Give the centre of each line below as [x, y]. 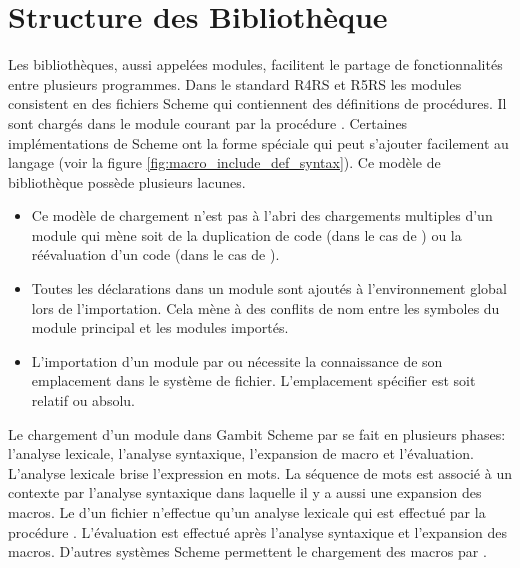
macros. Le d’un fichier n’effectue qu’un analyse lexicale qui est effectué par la [247, 512]
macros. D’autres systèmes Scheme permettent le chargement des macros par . [247, 551]
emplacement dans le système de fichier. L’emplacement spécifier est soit [253, 380]
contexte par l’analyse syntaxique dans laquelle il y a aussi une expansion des [245, 492]
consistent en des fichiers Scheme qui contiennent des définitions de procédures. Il [257, 103]
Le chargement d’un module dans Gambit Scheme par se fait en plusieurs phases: [257, 433]
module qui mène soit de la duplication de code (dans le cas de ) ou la [246, 234]
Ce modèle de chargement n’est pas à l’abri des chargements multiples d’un [262, 215]
